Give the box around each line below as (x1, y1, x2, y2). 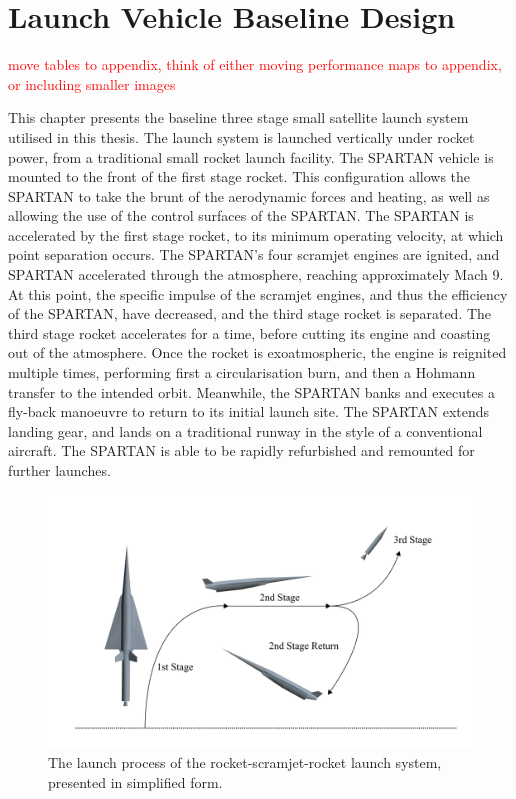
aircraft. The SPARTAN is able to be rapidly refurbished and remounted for (8, 440, 475, 461)
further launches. (8, 460, 111, 480)
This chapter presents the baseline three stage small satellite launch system (8, 107, 469, 128)
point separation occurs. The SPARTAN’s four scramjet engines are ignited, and (8, 244, 500, 265)
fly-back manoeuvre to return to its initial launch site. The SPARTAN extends (8, 401, 490, 422)
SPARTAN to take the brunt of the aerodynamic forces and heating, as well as (8, 185, 490, 206)
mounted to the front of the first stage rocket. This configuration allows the (8, 166, 471, 187)
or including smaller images (8, 73, 176, 94)
